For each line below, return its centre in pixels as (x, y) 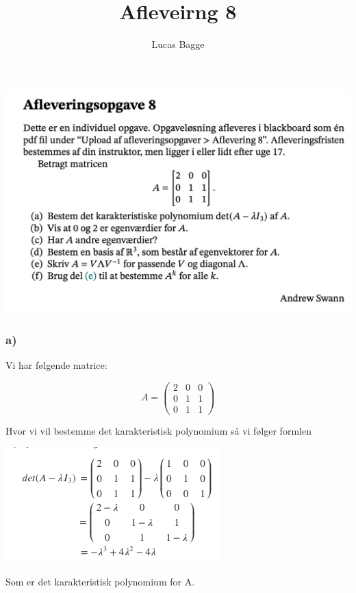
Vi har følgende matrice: (56, 364)
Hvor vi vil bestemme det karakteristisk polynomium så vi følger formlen (158, 430)
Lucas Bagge (178, 44)
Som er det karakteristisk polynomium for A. (100, 581)
